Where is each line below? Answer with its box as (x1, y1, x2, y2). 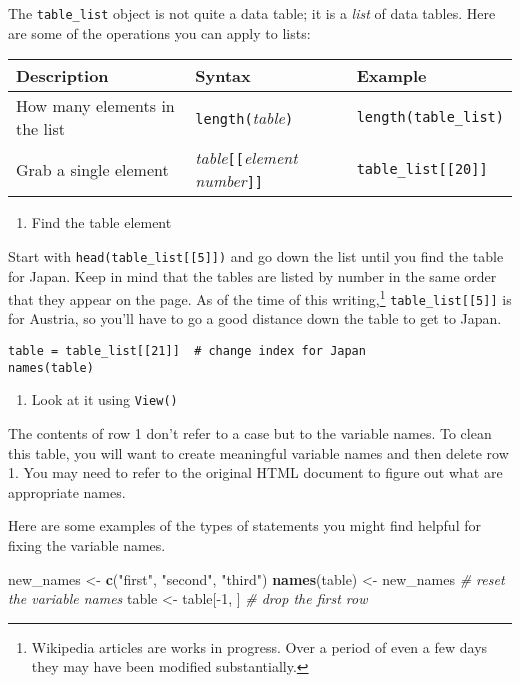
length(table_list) (356, 109, 504, 126)
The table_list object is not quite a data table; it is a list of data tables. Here (8, 3, 496, 23)
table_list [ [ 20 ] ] (356, 161, 488, 178)
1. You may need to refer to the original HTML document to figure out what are (8, 462, 503, 483)
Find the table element (31, 212, 172, 233)
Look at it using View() (31, 389, 178, 410)
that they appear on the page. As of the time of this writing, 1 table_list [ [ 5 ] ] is (8, 286, 512, 309)
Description (16, 64, 109, 88)
